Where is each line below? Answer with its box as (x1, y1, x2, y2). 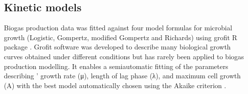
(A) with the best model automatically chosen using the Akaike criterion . (4, 80, 226, 90)
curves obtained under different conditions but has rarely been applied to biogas (4, 51, 244, 61)
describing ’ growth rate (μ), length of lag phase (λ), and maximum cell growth (4, 70, 241, 81)
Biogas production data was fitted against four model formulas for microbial (4, 23, 232, 33)
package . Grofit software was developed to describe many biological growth (4, 42, 231, 52)
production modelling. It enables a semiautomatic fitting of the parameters (4, 61, 228, 71)
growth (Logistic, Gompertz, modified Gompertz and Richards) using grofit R (4, 32, 237, 42)
